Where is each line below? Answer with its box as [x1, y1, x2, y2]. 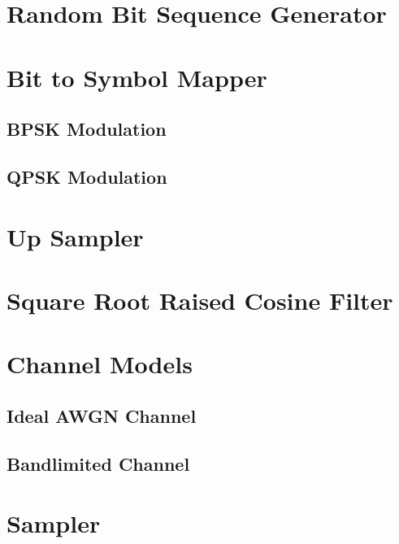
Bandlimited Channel [7, 450, 190, 476]
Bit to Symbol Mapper [7, 60, 267, 94]
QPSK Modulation [7, 163, 167, 189]
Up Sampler [7, 220, 144, 253]
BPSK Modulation [7, 116, 167, 141]
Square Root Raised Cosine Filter [7, 283, 393, 316]
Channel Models [7, 347, 193, 381]
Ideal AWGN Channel [7, 403, 197, 428]
